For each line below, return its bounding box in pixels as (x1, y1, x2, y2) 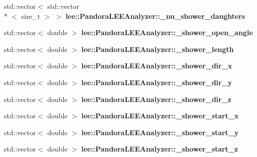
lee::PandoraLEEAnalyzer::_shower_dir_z (81, 94, 232, 104)
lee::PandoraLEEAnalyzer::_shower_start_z (81, 144, 238, 154)
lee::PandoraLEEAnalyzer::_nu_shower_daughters (66, 10, 245, 21)
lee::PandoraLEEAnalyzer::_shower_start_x (81, 110, 239, 121)
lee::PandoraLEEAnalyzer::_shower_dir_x (81, 60, 232, 71)
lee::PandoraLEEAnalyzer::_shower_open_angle (81, 27, 253, 38)
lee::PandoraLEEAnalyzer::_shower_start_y (81, 127, 239, 137)
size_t (21, 10, 40, 21)
